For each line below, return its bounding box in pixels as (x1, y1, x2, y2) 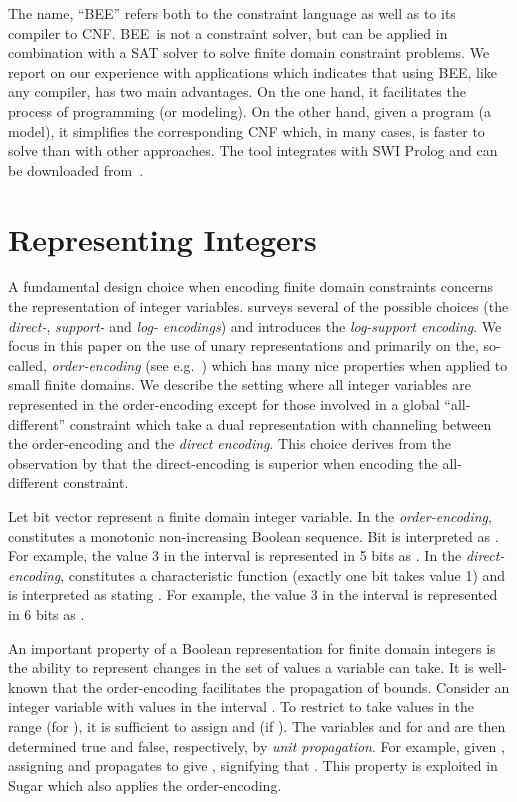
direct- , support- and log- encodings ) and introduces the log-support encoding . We (8, 315, 502, 336)
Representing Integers (8, 218, 317, 259)
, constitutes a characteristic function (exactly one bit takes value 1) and (60, 564, 506, 585)
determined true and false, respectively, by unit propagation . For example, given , (8, 735, 505, 756)
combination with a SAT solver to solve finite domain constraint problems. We (8, 42, 490, 63)
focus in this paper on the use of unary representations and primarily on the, (8, 335, 479, 356)
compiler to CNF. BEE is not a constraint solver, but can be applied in (8, 22, 448, 43)
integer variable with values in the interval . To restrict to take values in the (8, 696, 474, 717)
